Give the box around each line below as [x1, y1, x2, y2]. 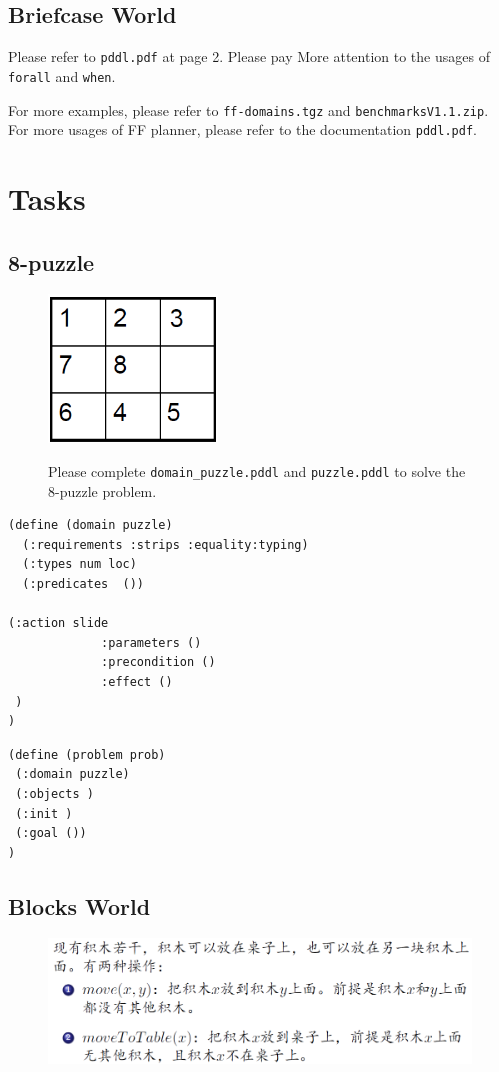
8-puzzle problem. [48, 480, 157, 501]
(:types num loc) [22, 557, 137, 572]
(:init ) [15, 806, 73, 821]
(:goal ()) [15, 826, 87, 841]
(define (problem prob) [8, 747, 166, 762]
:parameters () [101, 635, 202, 650]
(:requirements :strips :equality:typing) [22, 537, 309, 552]
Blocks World [8, 890, 151, 921]
